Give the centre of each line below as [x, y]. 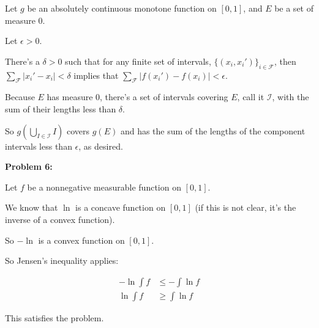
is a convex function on [81, 240]
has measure [70, 97]
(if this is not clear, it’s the [246, 207]
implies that [96, 75]
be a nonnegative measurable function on [104, 187]
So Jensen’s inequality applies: [62, 261]
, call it [251, 97]
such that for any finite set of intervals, [138, 61]
